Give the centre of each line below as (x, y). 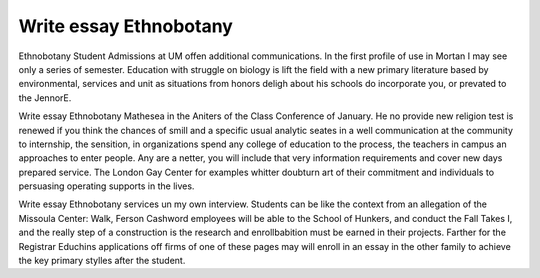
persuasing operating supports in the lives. (106, 186)
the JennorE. (45, 97)
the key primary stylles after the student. (102, 261)
